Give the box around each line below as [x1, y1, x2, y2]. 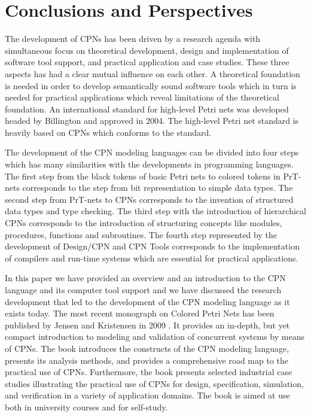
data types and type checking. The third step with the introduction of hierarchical [5, 205, 306, 217]
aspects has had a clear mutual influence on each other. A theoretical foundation [5, 67, 300, 80]
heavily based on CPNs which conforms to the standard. [5, 126, 212, 138]
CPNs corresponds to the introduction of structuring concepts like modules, [5, 217, 282, 229]
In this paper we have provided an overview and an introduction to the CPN [5, 272, 286, 284]
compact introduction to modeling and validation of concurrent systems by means [5, 330, 304, 343]
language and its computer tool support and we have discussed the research [5, 284, 282, 296]
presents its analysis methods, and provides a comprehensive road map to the [5, 354, 289, 366]
